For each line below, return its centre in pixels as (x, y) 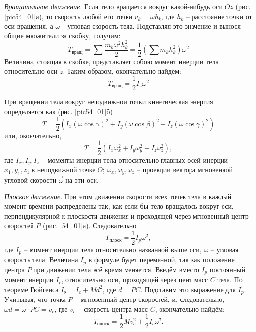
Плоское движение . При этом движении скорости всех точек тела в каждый (118, 196)
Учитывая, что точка (35, 299)
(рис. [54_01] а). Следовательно (90, 225)
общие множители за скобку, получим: (63, 35)
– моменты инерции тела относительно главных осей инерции (135, 159)
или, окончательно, (33, 135)
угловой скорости (31, 180)
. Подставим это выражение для (188, 289)
